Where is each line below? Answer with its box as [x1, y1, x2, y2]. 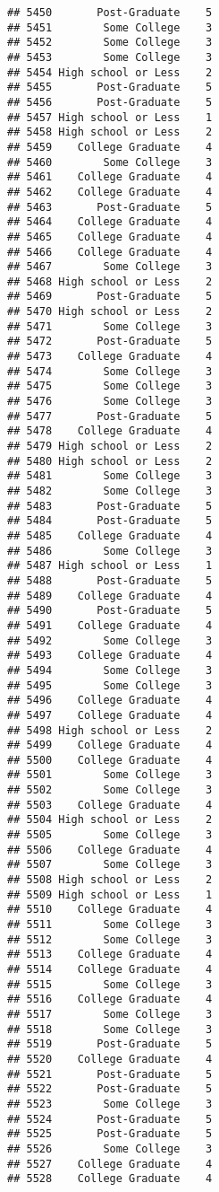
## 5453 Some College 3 [7, 50, 213, 64]
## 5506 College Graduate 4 [7, 843, 213, 856]
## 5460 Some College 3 [7, 155, 213, 169]
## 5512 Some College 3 [7, 933, 213, 946]
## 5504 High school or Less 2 [7, 813, 213, 827]
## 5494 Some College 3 [7, 663, 213, 677]
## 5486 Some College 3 [7, 544, 213, 557]
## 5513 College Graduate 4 [7, 948, 213, 961]
